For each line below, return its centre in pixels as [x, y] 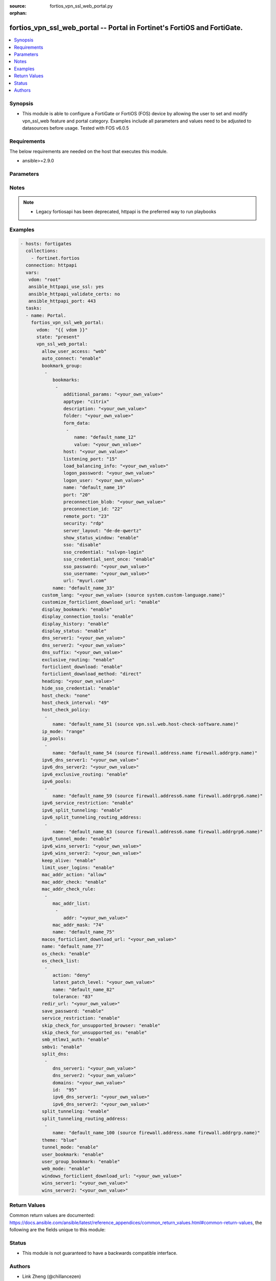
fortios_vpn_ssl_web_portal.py [81, 6]
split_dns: [55, 1054]
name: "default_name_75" [84, 932]
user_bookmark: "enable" [73, 1154]
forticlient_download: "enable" [82, 667]
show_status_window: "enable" [101, 538]
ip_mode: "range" [63, 731]
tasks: [34, 308]
